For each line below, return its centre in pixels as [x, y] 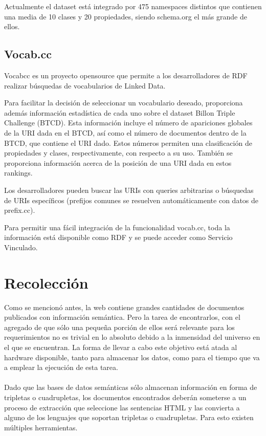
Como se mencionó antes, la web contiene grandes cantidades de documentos [124, 307]
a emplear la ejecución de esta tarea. [61, 367]
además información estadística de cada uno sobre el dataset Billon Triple [120, 112]
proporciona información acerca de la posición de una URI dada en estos [118, 162]
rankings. [18, 173]
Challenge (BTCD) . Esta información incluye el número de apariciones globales [128, 123]
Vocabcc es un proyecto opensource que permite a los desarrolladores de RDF [126, 75]
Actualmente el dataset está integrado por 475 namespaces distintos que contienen [133, 6]
